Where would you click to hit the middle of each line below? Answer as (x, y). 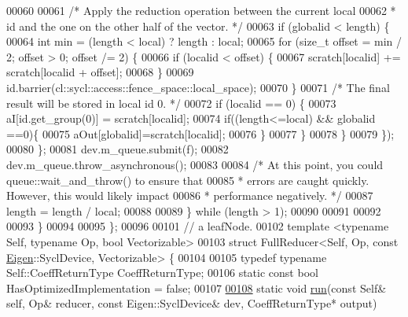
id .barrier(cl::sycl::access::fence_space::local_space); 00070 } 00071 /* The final (198, 87)
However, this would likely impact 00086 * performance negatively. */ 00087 (190, 195)
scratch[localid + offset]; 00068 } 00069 (100, 72)
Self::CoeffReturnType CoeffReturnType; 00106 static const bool (162, 273)
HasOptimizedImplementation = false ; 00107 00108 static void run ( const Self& (197, 288)
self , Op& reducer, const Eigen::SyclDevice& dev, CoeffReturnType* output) (192, 303)
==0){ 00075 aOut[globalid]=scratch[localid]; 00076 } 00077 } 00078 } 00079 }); (200, 133)
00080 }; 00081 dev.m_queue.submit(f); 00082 (118, 149)
